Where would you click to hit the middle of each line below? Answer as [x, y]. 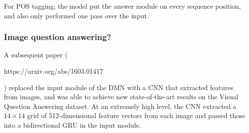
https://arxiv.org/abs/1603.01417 [54, 71]
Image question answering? [58, 37]
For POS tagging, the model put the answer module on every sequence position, [122, 6]
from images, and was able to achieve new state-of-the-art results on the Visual [121, 97]
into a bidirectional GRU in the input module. [73, 125]
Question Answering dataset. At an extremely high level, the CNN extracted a [120, 106]
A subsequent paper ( [36, 55]
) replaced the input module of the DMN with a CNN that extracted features [119, 87]
